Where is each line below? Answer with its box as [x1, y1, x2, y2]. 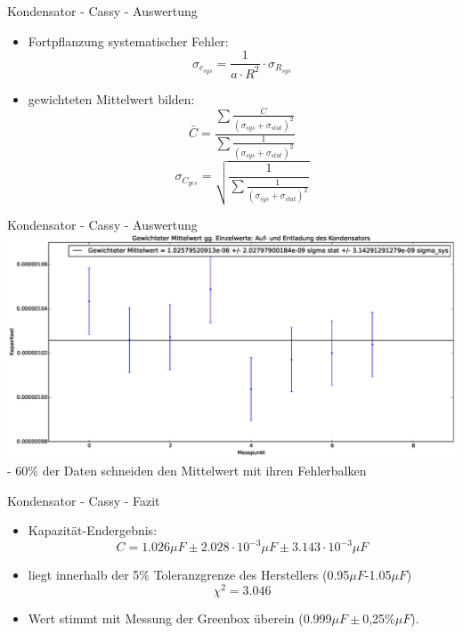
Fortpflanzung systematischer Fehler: [28, 31, 229, 50]
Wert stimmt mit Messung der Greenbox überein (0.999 [28, 608, 332, 627]
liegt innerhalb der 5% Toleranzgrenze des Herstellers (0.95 [28, 565, 350, 584]
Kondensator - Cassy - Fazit [7, 491, 160, 509]
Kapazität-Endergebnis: [28, 521, 158, 540]
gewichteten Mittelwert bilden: [28, 89, 195, 108]
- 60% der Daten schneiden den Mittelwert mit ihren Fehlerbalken [7, 461, 367, 479]
